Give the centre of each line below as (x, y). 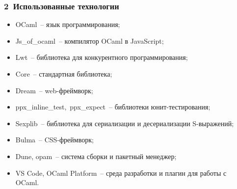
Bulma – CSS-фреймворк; (54, 140)
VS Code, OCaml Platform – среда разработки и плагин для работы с (121, 173)
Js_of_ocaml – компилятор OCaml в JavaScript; (90, 40)
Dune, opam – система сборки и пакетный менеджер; (96, 156)
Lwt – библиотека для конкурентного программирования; (102, 57)
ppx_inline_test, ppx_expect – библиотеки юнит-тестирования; (113, 107)
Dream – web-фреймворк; (54, 90)
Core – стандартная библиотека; (64, 74)
